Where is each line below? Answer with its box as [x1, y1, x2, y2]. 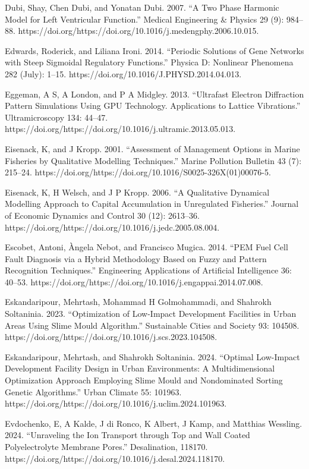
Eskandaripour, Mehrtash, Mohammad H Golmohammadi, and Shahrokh [5, 295, 272, 308]
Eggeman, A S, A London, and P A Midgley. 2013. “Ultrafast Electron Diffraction [5, 87, 304, 100]
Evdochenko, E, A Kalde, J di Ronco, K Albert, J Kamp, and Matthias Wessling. [5, 417, 302, 429]
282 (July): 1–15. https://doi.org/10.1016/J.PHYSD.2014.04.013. [5, 67, 242, 80]
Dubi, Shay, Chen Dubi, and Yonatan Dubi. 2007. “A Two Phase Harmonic [5, 1, 279, 13]
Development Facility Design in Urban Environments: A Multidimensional [5, 362, 275, 374]
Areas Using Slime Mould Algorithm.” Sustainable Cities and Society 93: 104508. [5, 319, 299, 331]
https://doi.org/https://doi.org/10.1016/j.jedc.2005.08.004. [5, 221, 220, 233]
